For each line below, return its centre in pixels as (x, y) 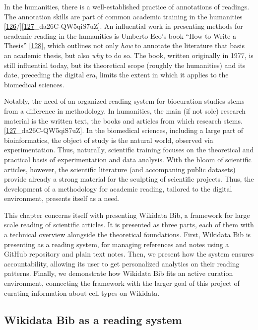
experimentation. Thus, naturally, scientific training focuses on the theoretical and (129, 150)
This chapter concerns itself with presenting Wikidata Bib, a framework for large (127, 215)
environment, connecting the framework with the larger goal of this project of (122, 283)
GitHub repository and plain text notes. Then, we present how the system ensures (129, 254)
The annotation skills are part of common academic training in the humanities (123, 16)
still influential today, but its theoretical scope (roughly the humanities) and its (125, 65)
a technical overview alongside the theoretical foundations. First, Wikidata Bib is (128, 234)
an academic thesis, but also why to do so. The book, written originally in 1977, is (129, 55)
